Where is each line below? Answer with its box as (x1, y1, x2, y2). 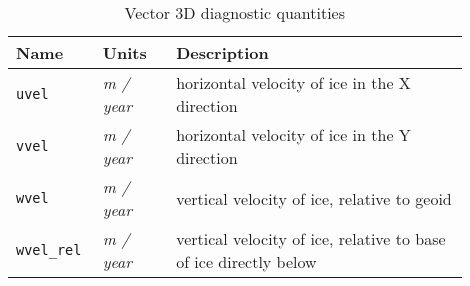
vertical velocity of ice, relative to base (176, 227, 446, 250)
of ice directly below (176, 250, 317, 273)
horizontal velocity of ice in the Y (176, 123, 411, 146)
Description (176, 41, 269, 64)
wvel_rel (16, 242, 82, 258)
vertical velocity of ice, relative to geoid (176, 186, 452, 210)
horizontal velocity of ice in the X (176, 71, 411, 94)
